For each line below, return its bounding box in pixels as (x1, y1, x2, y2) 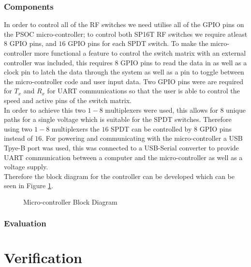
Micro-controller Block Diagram (23, 196, 118, 207)
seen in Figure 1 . (4, 180, 53, 191)
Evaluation (4, 217, 46, 229)
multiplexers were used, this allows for (105, 104, 218, 115)
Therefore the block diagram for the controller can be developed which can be (4, 171, 235, 181)
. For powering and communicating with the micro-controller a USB (42, 133, 243, 143)
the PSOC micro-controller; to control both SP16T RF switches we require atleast (4, 29, 248, 39)
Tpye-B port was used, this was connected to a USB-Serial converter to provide (4, 142, 239, 152)
